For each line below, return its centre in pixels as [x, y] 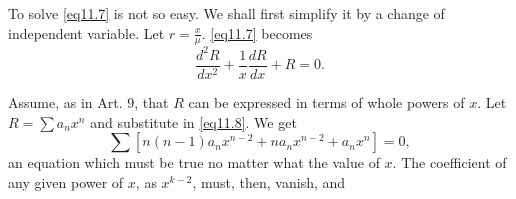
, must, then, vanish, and [269, 181]
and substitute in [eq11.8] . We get [193, 121]
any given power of [66, 181]
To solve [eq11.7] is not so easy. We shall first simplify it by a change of [226, 13]
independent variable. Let [86, 32]
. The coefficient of [449, 162]
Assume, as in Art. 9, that [88, 101]
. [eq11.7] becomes [257, 32]
